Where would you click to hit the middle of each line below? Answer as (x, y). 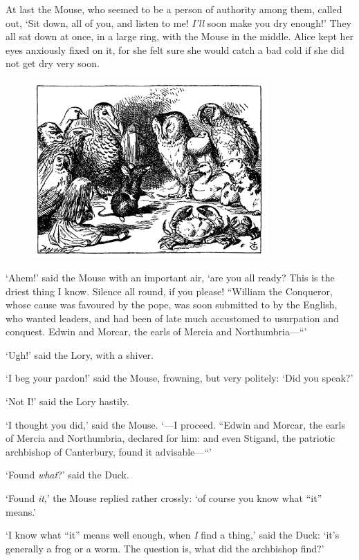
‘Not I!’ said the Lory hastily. (67, 401)
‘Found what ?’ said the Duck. (67, 475)
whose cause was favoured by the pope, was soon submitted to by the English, (172, 305)
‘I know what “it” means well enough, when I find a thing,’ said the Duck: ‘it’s (173, 535)
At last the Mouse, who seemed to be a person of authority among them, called (174, 9)
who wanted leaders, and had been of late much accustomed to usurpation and (172, 318)
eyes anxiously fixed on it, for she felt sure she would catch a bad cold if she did (175, 49)
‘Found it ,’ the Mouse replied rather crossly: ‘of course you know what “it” (164, 498)
